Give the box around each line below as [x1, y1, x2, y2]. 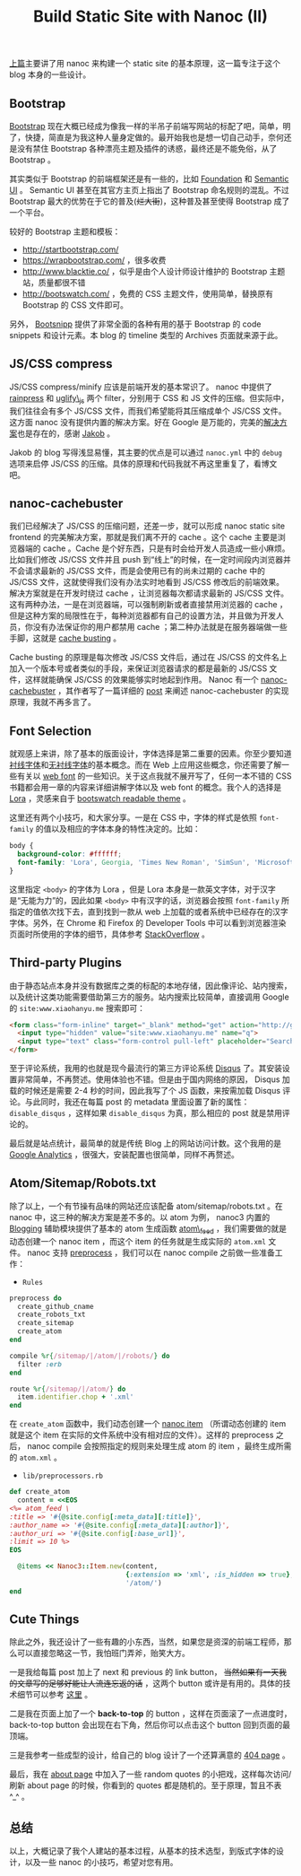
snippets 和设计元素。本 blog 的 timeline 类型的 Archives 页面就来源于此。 [9, 330, 283, 340]
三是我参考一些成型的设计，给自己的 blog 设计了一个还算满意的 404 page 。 [9, 1749, 290, 1760]
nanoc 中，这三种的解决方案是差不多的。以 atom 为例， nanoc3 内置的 [9, 1211, 271, 1222]
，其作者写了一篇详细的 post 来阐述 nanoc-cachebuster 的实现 [57, 685, 289, 696]
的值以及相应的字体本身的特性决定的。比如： [35, 824, 201, 834]
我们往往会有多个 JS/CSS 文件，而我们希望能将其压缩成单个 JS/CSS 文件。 [9, 406, 287, 416]
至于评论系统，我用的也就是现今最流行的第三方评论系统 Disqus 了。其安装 [9, 1063, 282, 1074]
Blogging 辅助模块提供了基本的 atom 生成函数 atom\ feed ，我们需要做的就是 [9, 1223, 288, 1235]
